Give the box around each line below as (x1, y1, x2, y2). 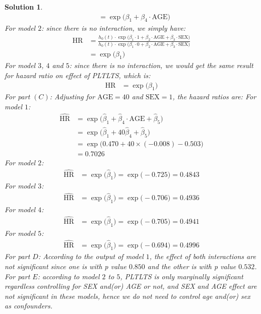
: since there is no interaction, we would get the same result (69, 60, 253, 71)
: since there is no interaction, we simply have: (41, 23, 186, 33)
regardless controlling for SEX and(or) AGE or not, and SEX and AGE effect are (5, 281, 257, 291)
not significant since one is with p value (5, 261, 126, 271)
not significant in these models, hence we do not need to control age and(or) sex (5, 290, 250, 301)
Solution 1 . (5, 2, 43, 12)
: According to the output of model (38, 251, 144, 262)
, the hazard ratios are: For (172, 91, 256, 102)
